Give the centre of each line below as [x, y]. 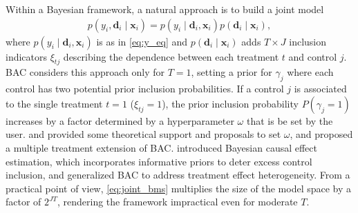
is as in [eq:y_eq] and [142, 41]
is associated [320, 89]
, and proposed [321, 134]
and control [313, 56]
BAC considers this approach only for [85, 72]
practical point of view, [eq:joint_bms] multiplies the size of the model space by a [179, 188]
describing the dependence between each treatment [171, 56]
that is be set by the [290, 120]
